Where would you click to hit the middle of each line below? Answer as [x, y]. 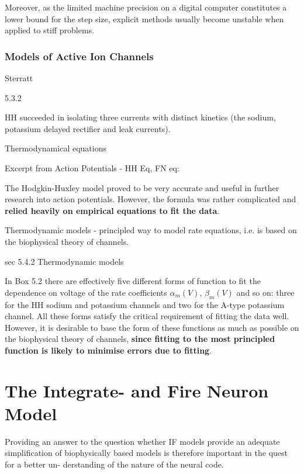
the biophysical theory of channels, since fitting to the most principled [140, 339]
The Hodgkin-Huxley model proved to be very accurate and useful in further [142, 187]
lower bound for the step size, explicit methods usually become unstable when [144, 18]
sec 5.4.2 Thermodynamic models [64, 261]
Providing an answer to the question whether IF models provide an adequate [142, 441]
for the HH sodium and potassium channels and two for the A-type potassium [145, 304]
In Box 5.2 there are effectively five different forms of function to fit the [133, 281]
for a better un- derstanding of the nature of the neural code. [114, 464]
